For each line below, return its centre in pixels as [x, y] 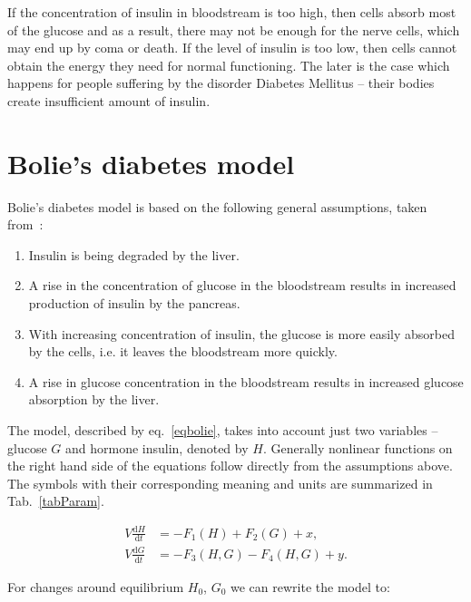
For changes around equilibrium [96, 586]
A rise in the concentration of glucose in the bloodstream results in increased [242, 285]
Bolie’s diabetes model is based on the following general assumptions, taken [217, 206]
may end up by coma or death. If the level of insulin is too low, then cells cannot [232, 48]
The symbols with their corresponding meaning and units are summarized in [220, 483]
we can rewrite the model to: [310, 586]
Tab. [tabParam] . [56, 501]
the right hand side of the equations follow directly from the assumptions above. [230, 466]
